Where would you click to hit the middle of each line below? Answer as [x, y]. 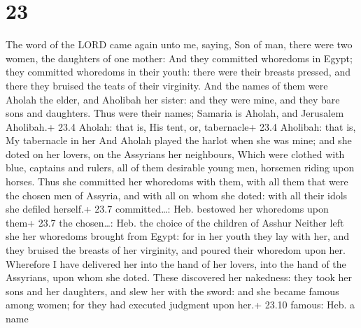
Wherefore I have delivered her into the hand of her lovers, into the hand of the [176, 263]
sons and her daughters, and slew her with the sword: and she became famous [172, 291]
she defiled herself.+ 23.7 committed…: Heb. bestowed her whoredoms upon [167, 209]
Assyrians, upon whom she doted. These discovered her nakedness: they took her [179, 277]
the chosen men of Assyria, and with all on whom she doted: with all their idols [177, 195]
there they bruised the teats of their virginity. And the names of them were [167, 85]
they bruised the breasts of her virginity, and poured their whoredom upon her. [176, 250]
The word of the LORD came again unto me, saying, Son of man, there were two [179, 44]
